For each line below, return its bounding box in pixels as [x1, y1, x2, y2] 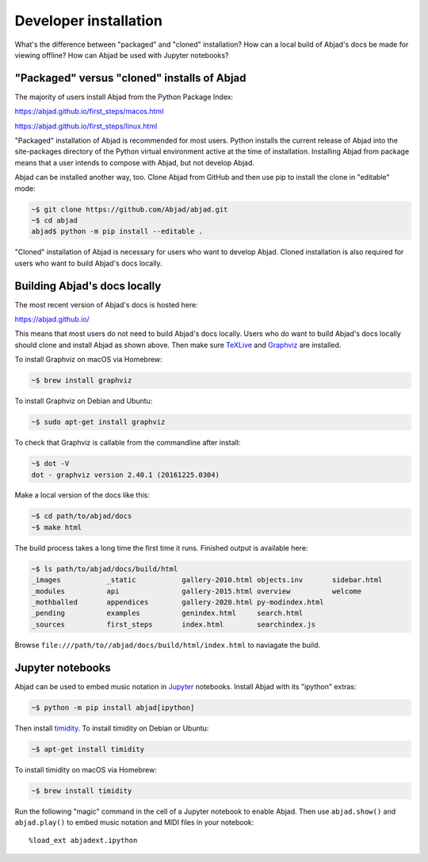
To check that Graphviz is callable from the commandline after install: [14, 438, 241, 448]
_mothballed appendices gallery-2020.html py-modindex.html [31, 598, 324, 606]
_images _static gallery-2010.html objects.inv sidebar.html [31, 575, 383, 585]
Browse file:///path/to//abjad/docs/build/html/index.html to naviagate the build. [14, 640, 321, 650]
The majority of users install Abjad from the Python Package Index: [14, 92, 234, 101]
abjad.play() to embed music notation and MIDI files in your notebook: [14, 817, 254, 827]
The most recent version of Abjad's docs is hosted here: [14, 299, 198, 309]
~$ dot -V [31, 460, 70, 468]
